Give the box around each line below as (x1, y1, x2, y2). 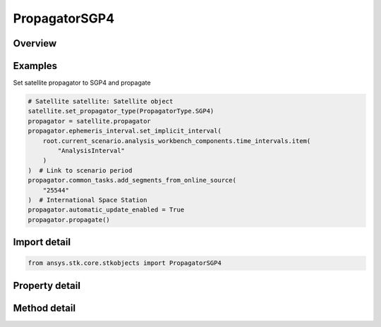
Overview (13, 37, 57, 49)
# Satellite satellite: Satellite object (28, 97, 174, 106)
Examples (13, 60, 58, 72)
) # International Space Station (28, 196, 147, 204)
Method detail (13, 302, 76, 314)
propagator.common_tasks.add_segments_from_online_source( (28, 176, 236, 185)
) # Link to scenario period (28, 166, 133, 174)
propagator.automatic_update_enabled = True (28, 206, 185, 214)
